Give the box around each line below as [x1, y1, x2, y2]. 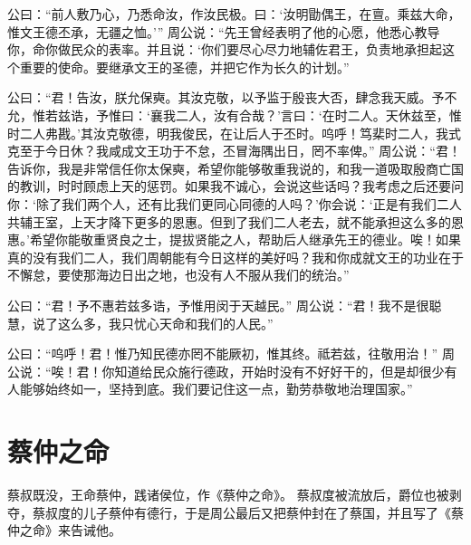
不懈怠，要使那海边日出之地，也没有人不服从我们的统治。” [7, 265, 350, 284]
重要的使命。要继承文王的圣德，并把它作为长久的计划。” [19, 57, 350, 76]
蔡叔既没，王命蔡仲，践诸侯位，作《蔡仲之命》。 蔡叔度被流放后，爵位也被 [7, 485, 449, 503]
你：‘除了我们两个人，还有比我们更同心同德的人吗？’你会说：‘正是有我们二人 [7, 194, 462, 213]
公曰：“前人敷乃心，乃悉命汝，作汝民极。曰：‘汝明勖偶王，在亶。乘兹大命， [7, 5, 461, 23]
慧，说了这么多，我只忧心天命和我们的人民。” [7, 313, 274, 332]
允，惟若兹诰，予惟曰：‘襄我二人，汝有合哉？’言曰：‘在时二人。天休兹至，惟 [7, 105, 462, 124]
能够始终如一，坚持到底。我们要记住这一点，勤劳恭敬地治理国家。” [19, 379, 413, 398]
